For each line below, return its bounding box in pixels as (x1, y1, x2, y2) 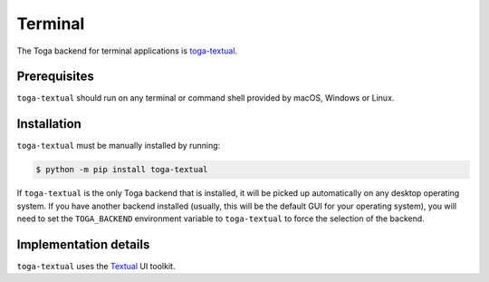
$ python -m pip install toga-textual (35, 164, 208, 175)
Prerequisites (16, 69, 94, 84)
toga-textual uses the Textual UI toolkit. (16, 261, 176, 272)
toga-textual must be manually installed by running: (16, 141, 221, 151)
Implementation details (16, 237, 150, 252)
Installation (16, 116, 81, 131)
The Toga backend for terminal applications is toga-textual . (16, 45, 238, 56)
